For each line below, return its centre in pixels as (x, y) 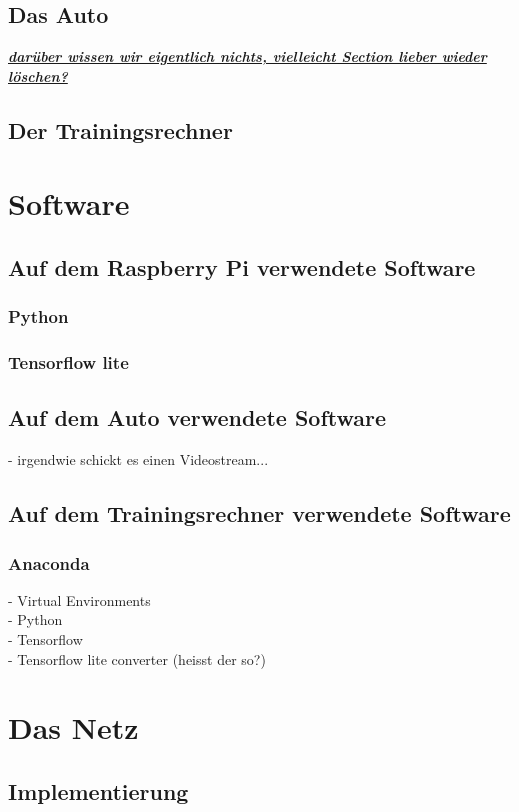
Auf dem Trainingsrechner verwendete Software (259, 513)
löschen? (38, 75)
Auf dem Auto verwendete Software (197, 417)
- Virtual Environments (79, 599)
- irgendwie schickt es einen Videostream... (138, 459)
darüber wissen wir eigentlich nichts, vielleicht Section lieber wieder (247, 56)
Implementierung (98, 790)
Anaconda (49, 562)
